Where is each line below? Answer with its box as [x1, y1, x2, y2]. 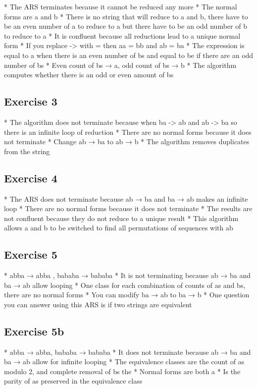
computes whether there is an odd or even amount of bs [4, 69, 174, 80]
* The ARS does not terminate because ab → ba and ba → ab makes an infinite [4, 193, 248, 204]
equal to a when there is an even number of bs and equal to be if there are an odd [4, 50, 254, 60]
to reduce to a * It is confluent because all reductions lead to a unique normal [4, 30, 241, 41]
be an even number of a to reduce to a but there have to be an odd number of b [4, 21, 247, 31]
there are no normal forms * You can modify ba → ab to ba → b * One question [4, 289, 250, 300]
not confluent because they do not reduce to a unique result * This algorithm [4, 213, 239, 223]
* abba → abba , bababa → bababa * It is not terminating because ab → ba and [4, 270, 251, 280]
